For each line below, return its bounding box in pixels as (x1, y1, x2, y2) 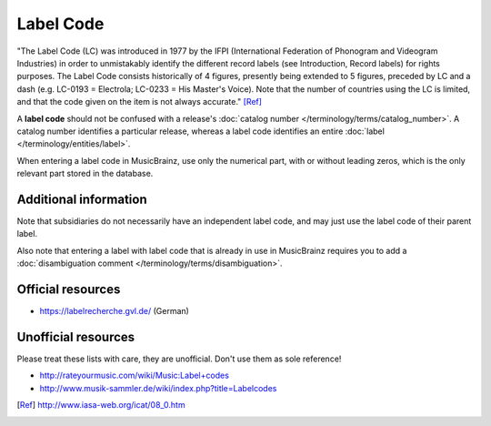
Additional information (16, 191, 147, 207)
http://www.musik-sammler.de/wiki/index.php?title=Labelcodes (39, 382, 277, 393)
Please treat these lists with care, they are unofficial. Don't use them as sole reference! (16, 353, 342, 364)
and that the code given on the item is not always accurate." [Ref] (16, 96, 263, 107)
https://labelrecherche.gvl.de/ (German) (39, 306, 190, 317)
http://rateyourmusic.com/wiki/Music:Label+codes (39, 370, 229, 381)
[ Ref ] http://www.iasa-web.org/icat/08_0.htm (16, 400, 185, 411)
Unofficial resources (16, 329, 135, 345)
